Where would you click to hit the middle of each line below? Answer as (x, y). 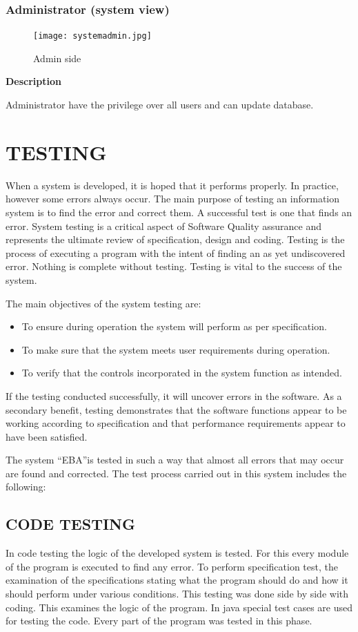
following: (26, 487)
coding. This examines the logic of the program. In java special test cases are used (179, 607)
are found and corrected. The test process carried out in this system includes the (176, 473)
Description (34, 81)
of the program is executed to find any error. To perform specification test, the (172, 566)
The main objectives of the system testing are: (103, 303)
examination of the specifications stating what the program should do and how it (177, 580)
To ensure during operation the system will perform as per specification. (174, 326)
